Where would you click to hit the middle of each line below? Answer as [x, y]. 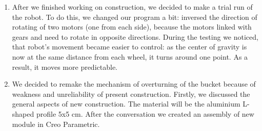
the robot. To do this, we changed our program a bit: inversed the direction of [135, 17]
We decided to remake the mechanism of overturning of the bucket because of [134, 84]
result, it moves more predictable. [65, 67]
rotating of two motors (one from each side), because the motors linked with [132, 27]
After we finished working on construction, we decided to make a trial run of [132, 7]
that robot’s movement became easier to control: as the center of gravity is [129, 47]
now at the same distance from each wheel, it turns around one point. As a [130, 56]
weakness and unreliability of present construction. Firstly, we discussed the [131, 94]
